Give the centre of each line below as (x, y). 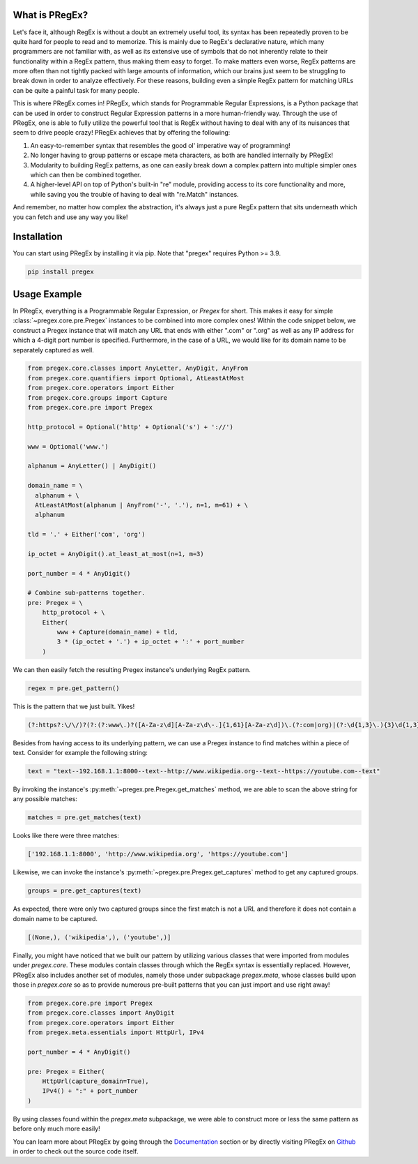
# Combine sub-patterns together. (86, 593)
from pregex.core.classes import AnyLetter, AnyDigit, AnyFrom (138, 368)
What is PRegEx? (51, 15)
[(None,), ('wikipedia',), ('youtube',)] (99, 937)
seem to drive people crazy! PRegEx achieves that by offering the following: (122, 133)
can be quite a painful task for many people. (76, 90)
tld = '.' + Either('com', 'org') (86, 535)
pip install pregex (61, 272)
